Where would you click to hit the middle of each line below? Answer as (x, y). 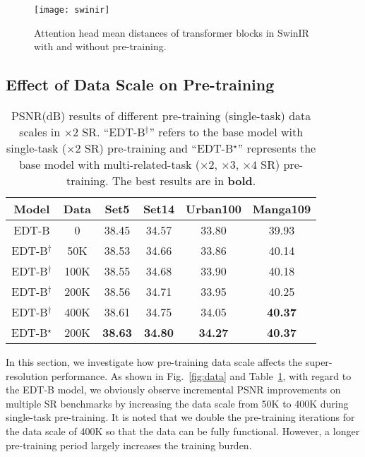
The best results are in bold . (184, 181)
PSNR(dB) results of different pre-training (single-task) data (161, 116)
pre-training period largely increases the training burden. (129, 445)
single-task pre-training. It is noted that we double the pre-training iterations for (180, 417)
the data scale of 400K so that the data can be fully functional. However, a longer (183, 431)
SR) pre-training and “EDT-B (159, 148)
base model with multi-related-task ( (109, 165)
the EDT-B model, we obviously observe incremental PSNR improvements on (173, 390)
